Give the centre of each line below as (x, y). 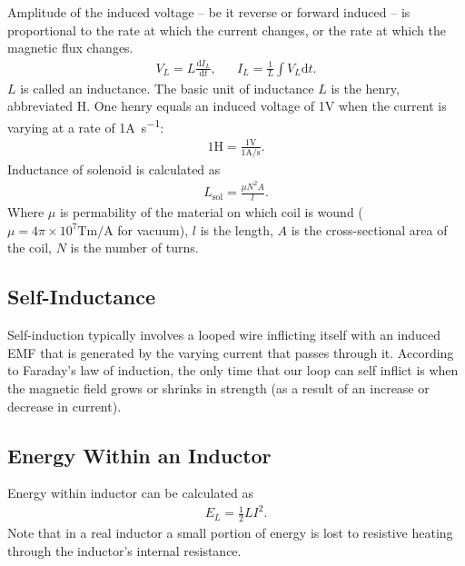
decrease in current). (64, 406)
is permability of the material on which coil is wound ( (211, 212)
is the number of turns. (134, 248)
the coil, (30, 248)
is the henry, (365, 88)
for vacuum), (153, 229)
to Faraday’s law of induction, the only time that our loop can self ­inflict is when (233, 370)
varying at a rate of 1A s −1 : (86, 125)
